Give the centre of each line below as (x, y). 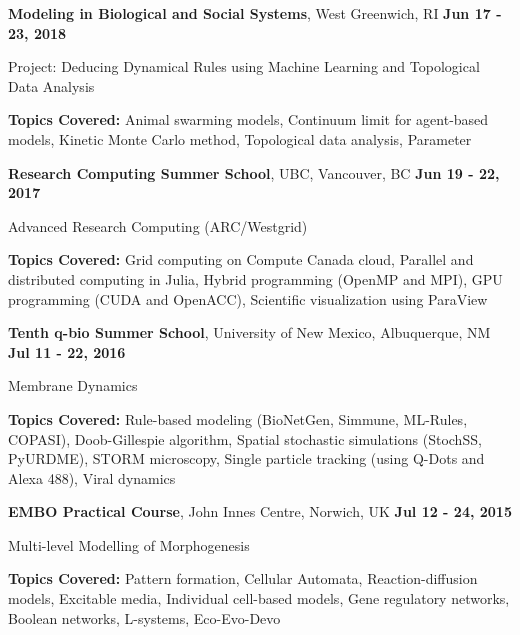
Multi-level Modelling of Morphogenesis (129, 544)
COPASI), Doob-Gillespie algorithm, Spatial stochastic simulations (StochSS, (245, 438)
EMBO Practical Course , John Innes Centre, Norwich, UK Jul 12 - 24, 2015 (260, 511)
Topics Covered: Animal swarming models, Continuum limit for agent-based (248, 119)
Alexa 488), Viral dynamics (92, 477)
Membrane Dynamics (73, 385)
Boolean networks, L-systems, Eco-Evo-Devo (144, 617)
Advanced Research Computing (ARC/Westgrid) (158, 225)
